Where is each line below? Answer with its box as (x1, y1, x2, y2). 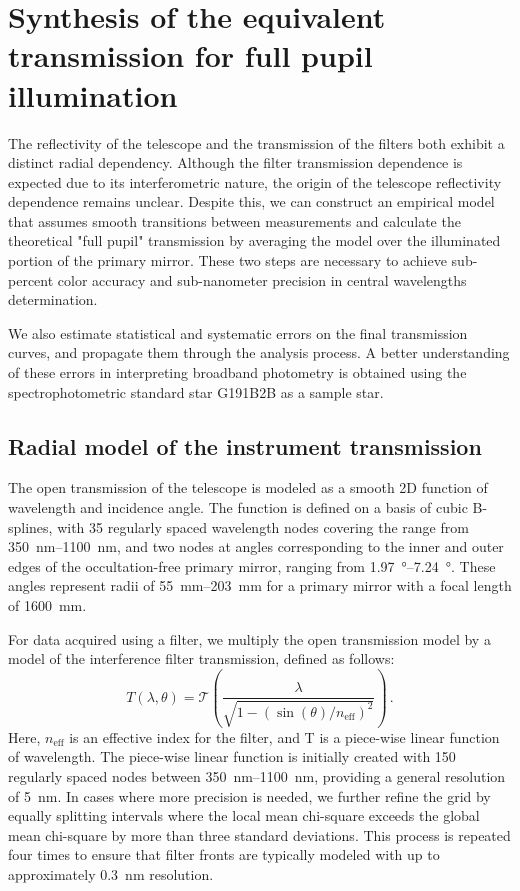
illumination (8, 74, 178, 115)
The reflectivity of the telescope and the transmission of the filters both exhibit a (8, 132, 505, 153)
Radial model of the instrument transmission (8, 430, 482, 461)
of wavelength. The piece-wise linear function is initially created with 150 (8, 746, 456, 767)
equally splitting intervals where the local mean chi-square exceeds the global (8, 805, 480, 826)
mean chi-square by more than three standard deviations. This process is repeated (8, 824, 511, 845)
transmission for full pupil (8, 35, 373, 76)
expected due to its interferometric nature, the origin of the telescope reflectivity (8, 171, 502, 192)
